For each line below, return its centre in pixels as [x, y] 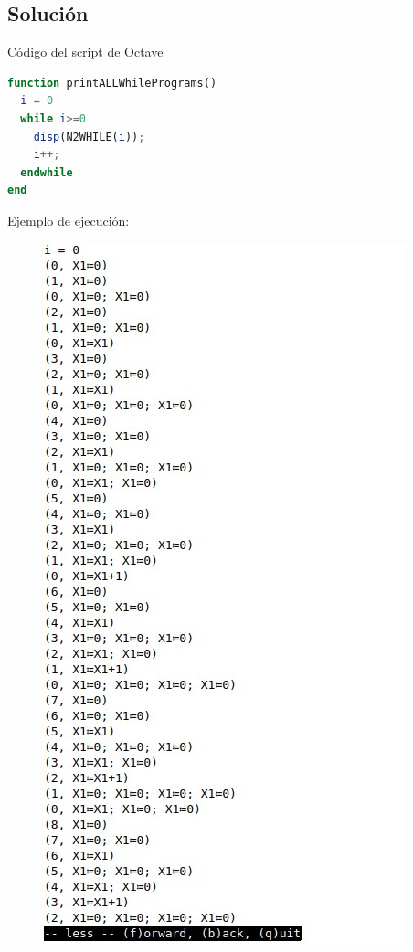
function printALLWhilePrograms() [112, 83]
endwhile [47, 172]
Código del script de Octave [85, 52]
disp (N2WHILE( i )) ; [89, 137]
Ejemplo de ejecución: [69, 220]
